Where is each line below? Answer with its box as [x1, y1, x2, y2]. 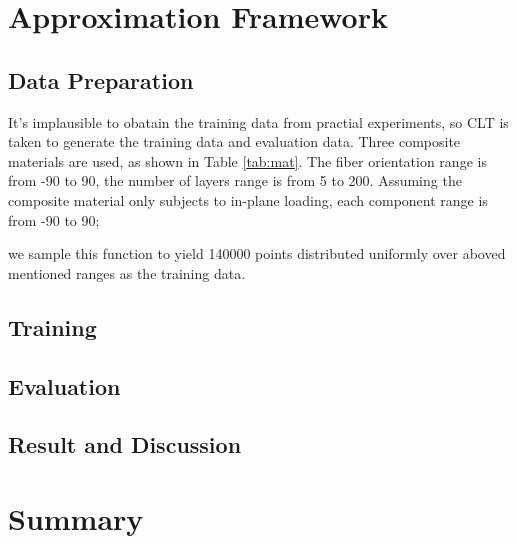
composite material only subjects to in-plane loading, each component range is [8, 189, 488, 210]
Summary [8, 497, 144, 538]
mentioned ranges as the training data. [8, 262, 246, 283]
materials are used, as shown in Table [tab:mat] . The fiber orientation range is [8, 150, 487, 171]
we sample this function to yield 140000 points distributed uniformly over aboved [8, 243, 506, 264]
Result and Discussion [8, 429, 242, 460]
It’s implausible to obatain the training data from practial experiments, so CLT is [8, 111, 509, 132]
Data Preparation [8, 64, 194, 95]
